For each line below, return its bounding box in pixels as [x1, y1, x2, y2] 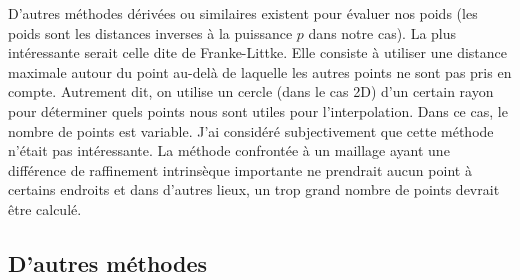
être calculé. [8, 198, 82, 219]
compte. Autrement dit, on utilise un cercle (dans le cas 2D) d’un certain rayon [8, 81, 494, 102]
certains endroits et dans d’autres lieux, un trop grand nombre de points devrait [8, 179, 500, 200]
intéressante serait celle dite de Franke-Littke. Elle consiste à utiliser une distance [8, 42, 507, 63]
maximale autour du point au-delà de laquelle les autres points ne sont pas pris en [8, 61, 512, 82]
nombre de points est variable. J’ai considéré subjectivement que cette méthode [8, 120, 494, 141]
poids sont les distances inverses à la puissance [8, 22, 293, 43]
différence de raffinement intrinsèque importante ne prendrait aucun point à [8, 159, 472, 180]
